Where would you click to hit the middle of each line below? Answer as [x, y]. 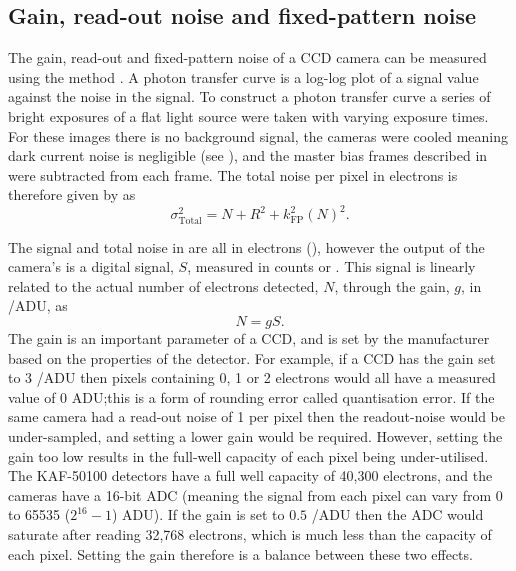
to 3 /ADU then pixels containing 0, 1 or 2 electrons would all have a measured [252, 377]
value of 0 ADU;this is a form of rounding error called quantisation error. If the [251, 396]
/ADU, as [38, 305]
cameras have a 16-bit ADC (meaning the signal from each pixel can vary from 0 [255, 494]
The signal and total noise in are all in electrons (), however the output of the [246, 246]
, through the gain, [392, 285]
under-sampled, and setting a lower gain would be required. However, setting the [255, 435]
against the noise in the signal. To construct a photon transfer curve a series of [249, 96]
